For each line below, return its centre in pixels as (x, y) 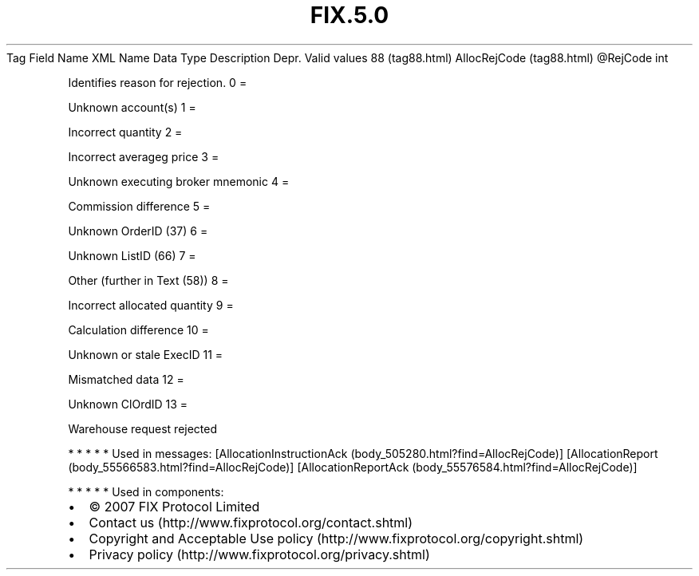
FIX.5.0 (349, 15)
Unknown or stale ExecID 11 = (146, 354)
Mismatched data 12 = (126, 379)
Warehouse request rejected (143, 428)
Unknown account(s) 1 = (132, 107)
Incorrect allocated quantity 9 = (151, 305)
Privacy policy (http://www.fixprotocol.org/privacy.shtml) (259, 554)
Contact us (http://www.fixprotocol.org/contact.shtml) (251, 522)
